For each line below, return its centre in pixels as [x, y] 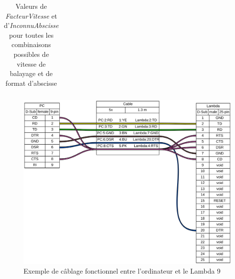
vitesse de [31, 63]
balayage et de [31, 73]
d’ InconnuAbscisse [31, 25]
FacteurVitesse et [31, 15]
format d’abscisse [31, 83]
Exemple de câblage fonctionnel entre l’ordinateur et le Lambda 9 [122, 270]
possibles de [31, 54]
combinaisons [31, 44]
